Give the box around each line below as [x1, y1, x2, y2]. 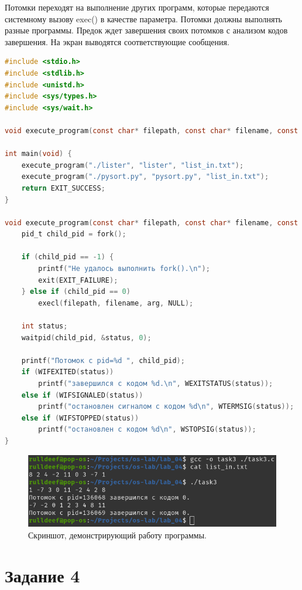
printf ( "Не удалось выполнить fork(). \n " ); [38, 265, 210, 273]
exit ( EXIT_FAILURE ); [38, 276, 118, 284]
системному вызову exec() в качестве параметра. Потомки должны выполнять [5, 12, 282, 25]
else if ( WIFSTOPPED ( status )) [21, 413, 139, 422]
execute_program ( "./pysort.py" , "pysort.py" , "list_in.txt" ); [21, 172, 269, 181]
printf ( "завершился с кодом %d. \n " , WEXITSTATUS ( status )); [38, 379, 273, 388]
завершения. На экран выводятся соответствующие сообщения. [5, 35, 229, 48]
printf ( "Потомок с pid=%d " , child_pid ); [21, 356, 185, 365]
